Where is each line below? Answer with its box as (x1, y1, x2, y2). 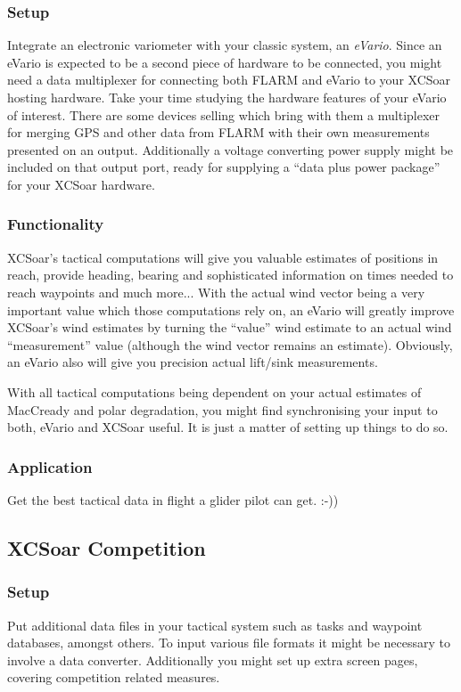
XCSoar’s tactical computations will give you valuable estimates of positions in (7, 248, 439, 266)
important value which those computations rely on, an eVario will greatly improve (7, 300, 455, 319)
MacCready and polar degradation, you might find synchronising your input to (7, 400, 438, 419)
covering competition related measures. (7, 668, 220, 687)
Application (7, 455, 93, 477)
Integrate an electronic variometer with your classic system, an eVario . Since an (7, 36, 442, 54)
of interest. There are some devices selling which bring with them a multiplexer (7, 105, 440, 124)
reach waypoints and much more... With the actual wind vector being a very (7, 282, 425, 301)
